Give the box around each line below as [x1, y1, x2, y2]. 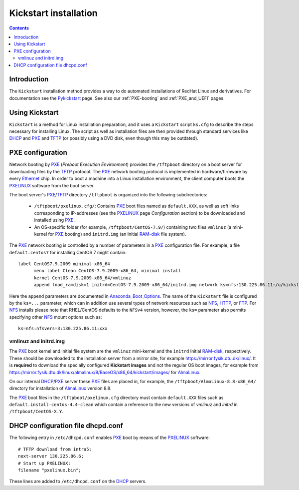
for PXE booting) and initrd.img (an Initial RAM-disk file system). [48, 231, 186, 237]
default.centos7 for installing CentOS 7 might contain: [9, 249, 127, 255]
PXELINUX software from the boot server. [9, 182, 95, 188]
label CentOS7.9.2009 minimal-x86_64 [18, 261, 111, 267]
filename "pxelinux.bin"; [18, 467, 82, 473]
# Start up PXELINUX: [18, 460, 71, 466]
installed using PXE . [34, 217, 75, 223]
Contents [9, 25, 29, 31]
